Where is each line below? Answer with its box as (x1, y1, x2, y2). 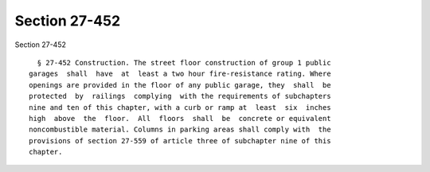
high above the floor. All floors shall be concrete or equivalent (29, 114, 331, 123)
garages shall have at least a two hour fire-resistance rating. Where (29, 69, 331, 79)
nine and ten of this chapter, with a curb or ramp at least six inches (29, 103, 331, 111)
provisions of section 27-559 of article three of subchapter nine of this (29, 136, 331, 145)
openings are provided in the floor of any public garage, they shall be (29, 80, 331, 89)
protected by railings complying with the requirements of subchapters (29, 92, 331, 101)
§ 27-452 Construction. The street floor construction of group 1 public (37, 58, 331, 67)
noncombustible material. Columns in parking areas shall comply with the (29, 125, 331, 135)
